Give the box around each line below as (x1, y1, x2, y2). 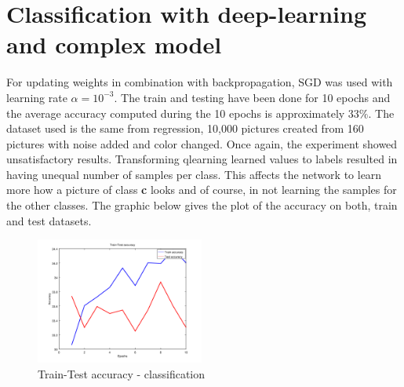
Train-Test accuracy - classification (38, 365, 206, 382)
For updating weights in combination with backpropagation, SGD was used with (6, 74, 393, 90)
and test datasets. (6, 212, 92, 228)
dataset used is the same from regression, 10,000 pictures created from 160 (6, 120, 364, 137)
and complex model (6, 28, 222, 60)
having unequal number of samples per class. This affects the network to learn (6, 166, 382, 182)
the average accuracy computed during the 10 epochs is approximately (6, 104, 345, 121)
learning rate (6, 89, 67, 105)
